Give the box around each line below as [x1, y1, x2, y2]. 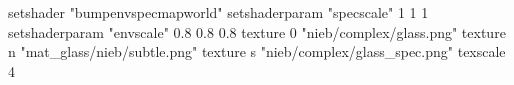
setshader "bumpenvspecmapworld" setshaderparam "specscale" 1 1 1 [8, 2, 429, 22]
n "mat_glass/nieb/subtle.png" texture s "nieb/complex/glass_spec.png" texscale [8, 41, 506, 62]
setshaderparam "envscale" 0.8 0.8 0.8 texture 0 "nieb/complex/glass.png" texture [8, 21, 506, 42]
